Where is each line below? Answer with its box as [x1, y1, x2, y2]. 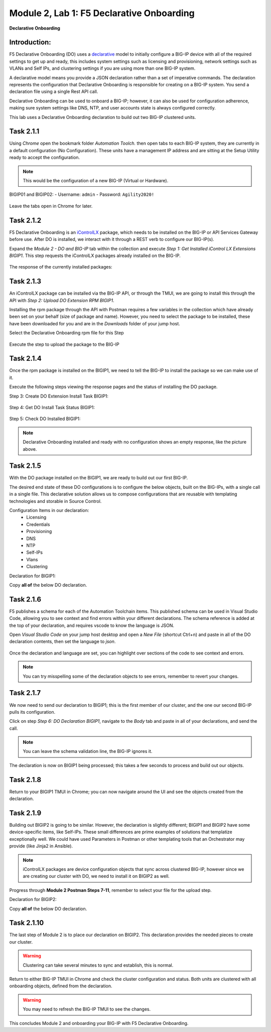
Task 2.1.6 [9, 595, 42, 603]
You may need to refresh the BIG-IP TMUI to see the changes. [23, 1006, 151, 1012]
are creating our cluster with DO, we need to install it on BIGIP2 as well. [23, 873, 170, 879]
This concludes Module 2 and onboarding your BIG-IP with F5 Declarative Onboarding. [9, 1020, 189, 1026]
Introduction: [9, 38, 51, 47]
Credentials [26, 521, 50, 527]
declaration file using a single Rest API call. [9, 88, 98, 95]
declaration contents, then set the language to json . [9, 638, 116, 644]
